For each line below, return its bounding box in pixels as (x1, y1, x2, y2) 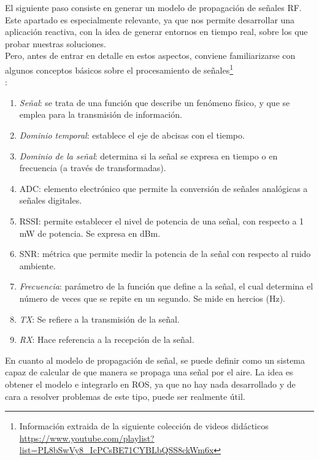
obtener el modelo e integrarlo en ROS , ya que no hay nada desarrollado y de (5, 377, 296, 390)
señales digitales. (19, 194, 82, 207)
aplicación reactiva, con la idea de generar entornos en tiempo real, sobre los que (5, 25, 308, 38)
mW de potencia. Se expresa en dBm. (19, 226, 161, 239)
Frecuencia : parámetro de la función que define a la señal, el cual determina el (19, 280, 313, 293)
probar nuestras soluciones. (5, 37, 106, 50)
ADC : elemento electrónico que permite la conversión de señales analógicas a (19, 182, 308, 194)
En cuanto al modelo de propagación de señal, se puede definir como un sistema (5, 353, 306, 366)
